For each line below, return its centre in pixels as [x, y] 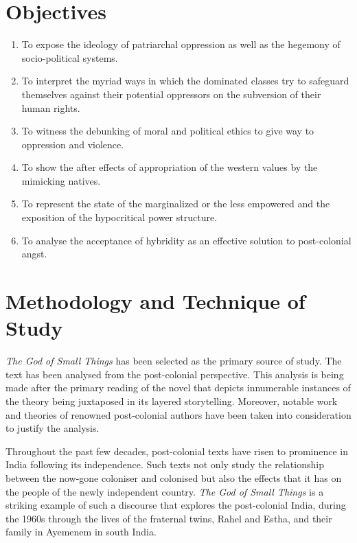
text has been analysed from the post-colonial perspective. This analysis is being [175, 374]
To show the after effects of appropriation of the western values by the [170, 167]
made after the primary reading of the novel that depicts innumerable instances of [178, 388]
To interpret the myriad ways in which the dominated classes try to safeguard [185, 81]
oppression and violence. [73, 144]
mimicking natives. [61, 180]
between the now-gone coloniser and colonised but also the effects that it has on [174, 477]
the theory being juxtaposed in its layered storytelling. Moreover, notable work [172, 401]
